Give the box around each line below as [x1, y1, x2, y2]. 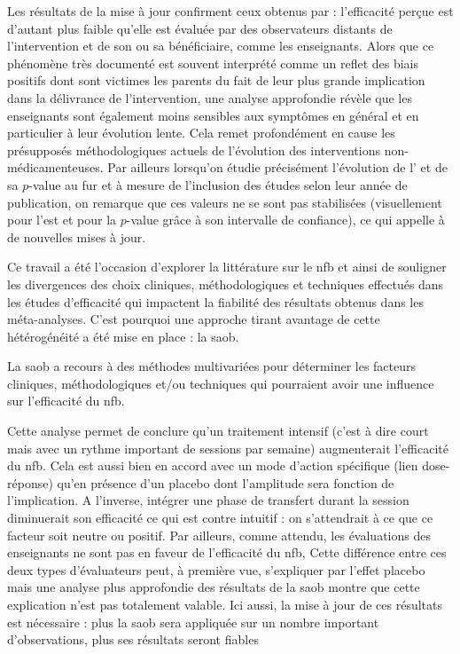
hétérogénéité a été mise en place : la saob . [7, 327, 239, 345]
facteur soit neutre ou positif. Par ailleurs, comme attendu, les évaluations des [7, 525, 431, 544]
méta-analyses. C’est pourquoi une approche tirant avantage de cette [7, 310, 380, 328]
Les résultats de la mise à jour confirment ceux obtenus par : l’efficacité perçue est [7, 2, 454, 20]
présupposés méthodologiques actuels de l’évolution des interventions [7, 140, 381, 159]
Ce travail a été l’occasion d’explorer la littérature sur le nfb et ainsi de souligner [7, 257, 447, 276]
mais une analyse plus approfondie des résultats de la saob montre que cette [7, 578, 420, 596]
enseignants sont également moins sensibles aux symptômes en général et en [7, 106, 419, 124]
